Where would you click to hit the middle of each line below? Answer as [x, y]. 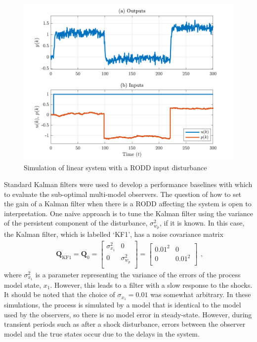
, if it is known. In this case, [202, 223]
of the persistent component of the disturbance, [76, 223]
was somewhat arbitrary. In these [201, 294]
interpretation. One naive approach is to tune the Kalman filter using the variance [128, 213]
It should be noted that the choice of [60, 294]
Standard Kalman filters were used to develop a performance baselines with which [128, 184]
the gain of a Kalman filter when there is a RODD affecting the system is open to [128, 204]
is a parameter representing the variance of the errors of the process [138, 274]
